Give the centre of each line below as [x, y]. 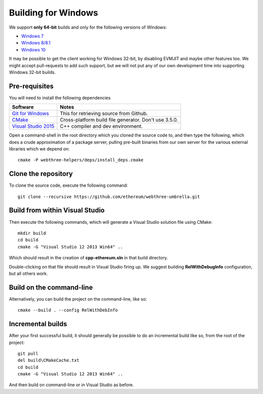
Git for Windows [30, 113]
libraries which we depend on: [39, 149]
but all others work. [28, 273]
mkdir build [32, 233]
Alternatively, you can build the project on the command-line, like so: [78, 299]
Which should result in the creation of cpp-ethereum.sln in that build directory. [88, 258]
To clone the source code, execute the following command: [69, 185]
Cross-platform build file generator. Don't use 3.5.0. [119, 120]
